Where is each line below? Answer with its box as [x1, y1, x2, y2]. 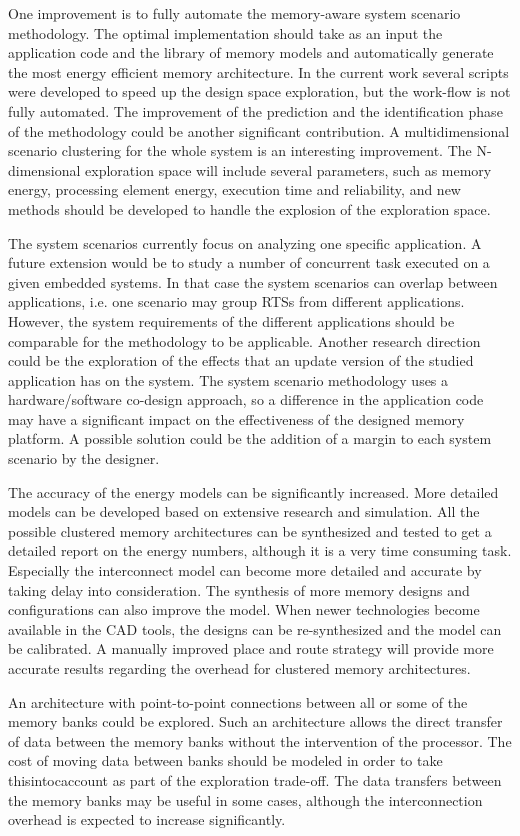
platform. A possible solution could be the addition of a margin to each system [8, 428, 492, 449]
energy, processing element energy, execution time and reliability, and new [8, 179, 461, 200]
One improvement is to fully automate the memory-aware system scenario [8, 3, 461, 23]
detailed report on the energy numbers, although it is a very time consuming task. [8, 540, 512, 561]
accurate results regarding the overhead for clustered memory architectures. [8, 658, 471, 678]
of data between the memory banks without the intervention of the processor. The [8, 730, 512, 751]
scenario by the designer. [8, 448, 160, 469]
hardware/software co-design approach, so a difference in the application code [8, 389, 484, 410]
